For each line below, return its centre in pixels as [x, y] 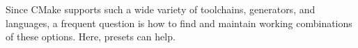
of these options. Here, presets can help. [91, 37]
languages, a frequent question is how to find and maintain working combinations [179, 23]
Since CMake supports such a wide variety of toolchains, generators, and [161, 9]
